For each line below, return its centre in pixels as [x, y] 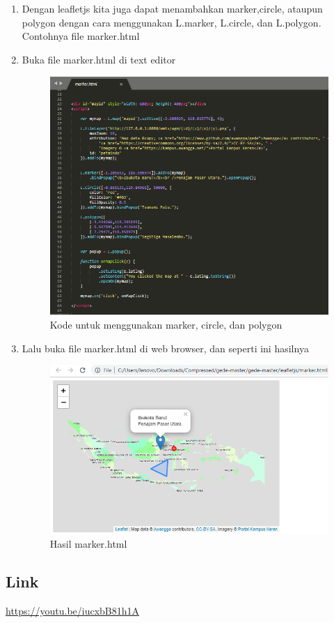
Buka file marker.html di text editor [99, 59]
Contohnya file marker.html [81, 36]
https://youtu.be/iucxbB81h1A [73, 611]
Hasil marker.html [88, 544]
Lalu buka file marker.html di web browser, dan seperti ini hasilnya [165, 348]
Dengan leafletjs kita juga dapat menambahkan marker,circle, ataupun [172, 8]
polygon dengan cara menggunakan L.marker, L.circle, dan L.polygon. [172, 22]
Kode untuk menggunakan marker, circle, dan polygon [166, 325]
